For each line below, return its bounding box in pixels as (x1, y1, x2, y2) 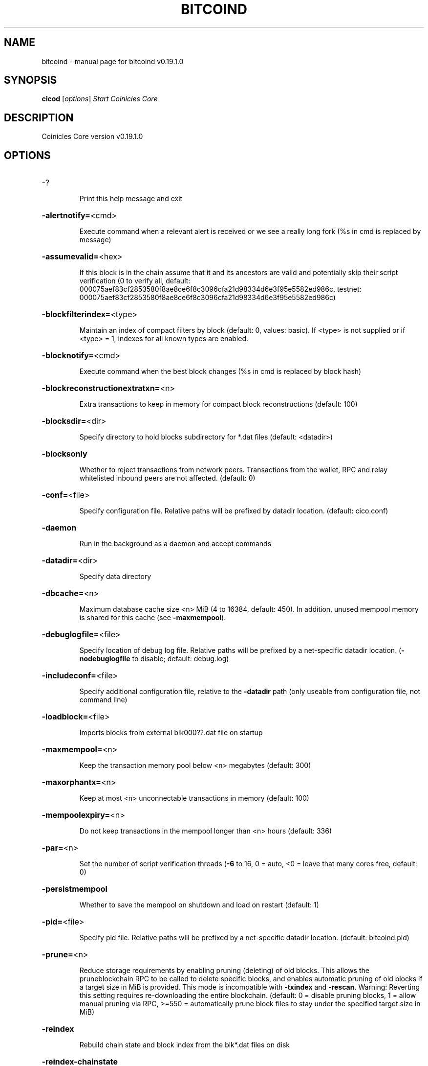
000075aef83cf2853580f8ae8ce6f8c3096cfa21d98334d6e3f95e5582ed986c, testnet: (79, 285, 362, 294)
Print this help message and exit (79, 194, 183, 203)
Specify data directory (79, 572, 151, 581)
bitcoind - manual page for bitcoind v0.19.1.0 (42, 57, 184, 66)
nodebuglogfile (79, 654, 130, 663)
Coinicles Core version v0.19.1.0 (42, 132, 143, 141)
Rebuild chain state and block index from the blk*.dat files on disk (79, 1041, 290, 1049)
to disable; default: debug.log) (132, 654, 229, 663)
